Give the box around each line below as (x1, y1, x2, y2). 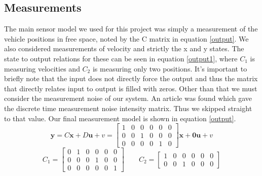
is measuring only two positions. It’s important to (92, 63, 247, 74)
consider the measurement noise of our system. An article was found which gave (4, 93, 252, 103)
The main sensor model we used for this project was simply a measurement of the (4, 23, 258, 34)
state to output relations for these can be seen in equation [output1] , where (4, 53, 238, 63)
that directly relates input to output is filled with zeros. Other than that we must (4, 83, 257, 93)
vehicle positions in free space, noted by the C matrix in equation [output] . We (4, 33, 249, 44)
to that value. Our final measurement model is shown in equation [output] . (4, 113, 236, 123)
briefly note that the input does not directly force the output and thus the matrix (4, 73, 258, 84)
